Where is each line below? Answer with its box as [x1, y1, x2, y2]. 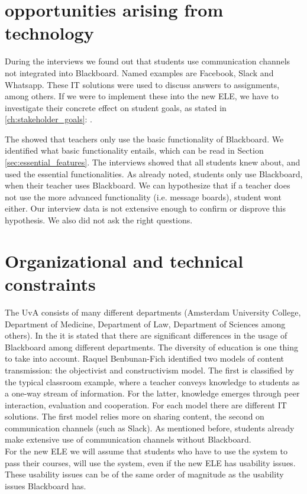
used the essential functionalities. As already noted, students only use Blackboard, [5, 167, 303, 180]
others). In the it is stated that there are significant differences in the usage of [5, 329, 287, 342]
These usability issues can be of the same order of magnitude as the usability [5, 468, 284, 480]
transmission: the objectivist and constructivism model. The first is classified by [5, 363, 294, 376]
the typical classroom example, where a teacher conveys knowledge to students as [5, 375, 300, 388]
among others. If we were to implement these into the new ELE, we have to [5, 90, 279, 102]
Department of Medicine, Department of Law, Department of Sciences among [5, 317, 286, 330]
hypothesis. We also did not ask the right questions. [5, 214, 193, 226]
